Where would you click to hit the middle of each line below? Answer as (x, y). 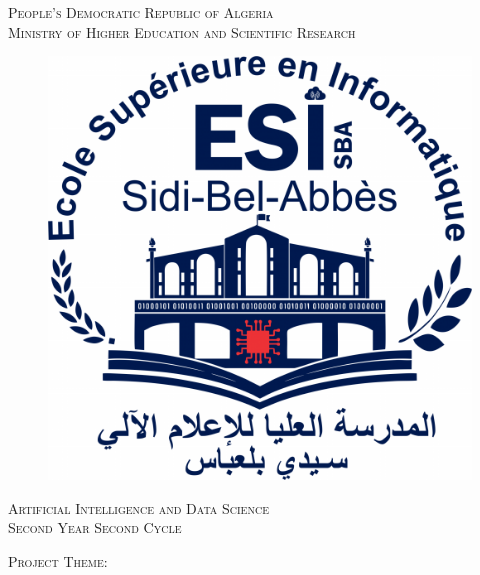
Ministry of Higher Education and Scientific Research (182, 31)
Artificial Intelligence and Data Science (138, 507)
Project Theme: (58, 560)
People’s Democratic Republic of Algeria (141, 12)
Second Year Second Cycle (95, 527)
